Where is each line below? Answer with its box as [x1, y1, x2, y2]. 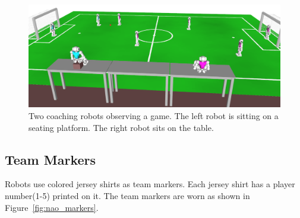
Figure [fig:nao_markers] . [5, 201, 99, 213]
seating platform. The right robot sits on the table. [29, 121, 214, 133]
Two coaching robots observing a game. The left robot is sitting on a [29, 110, 279, 122]
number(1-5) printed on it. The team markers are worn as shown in [5, 190, 250, 202]
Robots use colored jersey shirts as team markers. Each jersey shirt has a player [5, 178, 295, 190]
